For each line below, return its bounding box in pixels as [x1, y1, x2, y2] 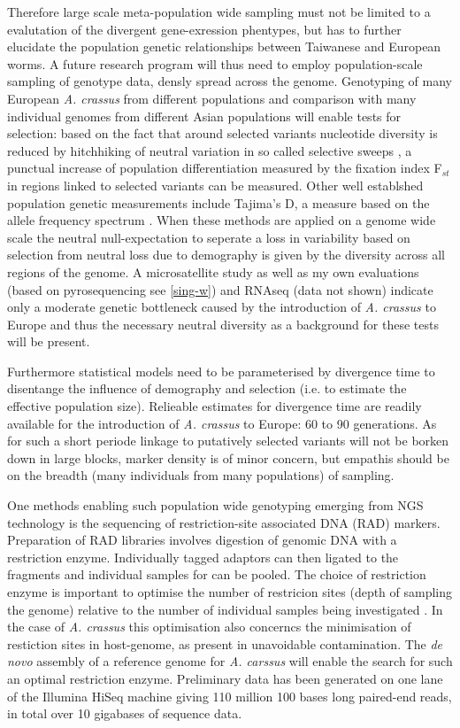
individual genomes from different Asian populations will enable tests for [7, 106, 402, 125]
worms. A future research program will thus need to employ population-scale [7, 54, 423, 73]
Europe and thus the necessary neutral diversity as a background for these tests [7, 314, 439, 333]
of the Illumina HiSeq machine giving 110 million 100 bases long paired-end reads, [7, 686, 452, 705]
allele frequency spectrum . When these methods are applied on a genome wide [7, 211, 436, 229]
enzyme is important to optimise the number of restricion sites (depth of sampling [7, 583, 453, 600]
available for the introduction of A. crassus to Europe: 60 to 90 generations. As [7, 414, 437, 432]
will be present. [7, 332, 90, 351]
